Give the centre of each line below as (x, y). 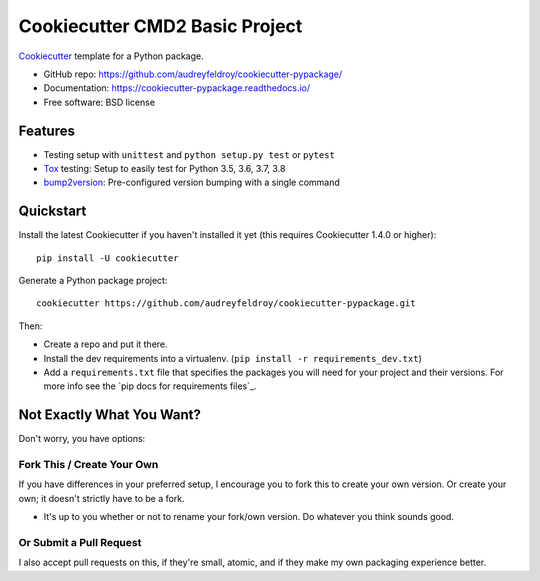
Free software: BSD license (99, 102)
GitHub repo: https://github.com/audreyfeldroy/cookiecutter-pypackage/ (193, 74)
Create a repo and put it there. (106, 344)
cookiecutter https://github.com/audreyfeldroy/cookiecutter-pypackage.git (226, 303)
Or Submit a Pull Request (80, 543)
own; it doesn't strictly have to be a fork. (101, 498)
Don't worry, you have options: (82, 439)
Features (46, 130)
